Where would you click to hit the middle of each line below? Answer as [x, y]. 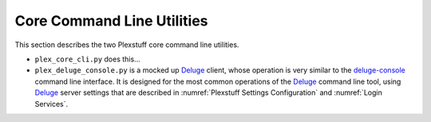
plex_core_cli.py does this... [87, 59]
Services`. [51, 104]
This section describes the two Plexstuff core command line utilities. [127, 45]
